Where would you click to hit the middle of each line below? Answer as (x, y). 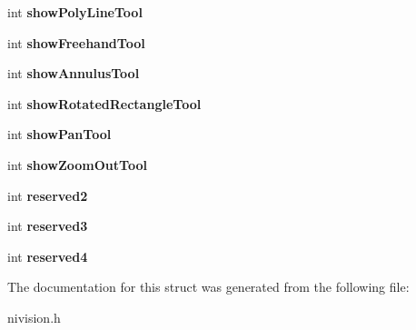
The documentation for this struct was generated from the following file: (208, 287)
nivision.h (34, 317)
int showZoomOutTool (77, 164)
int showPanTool (59, 134)
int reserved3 (48, 226)
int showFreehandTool (76, 42)
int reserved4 (48, 256)
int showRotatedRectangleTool (104, 103)
